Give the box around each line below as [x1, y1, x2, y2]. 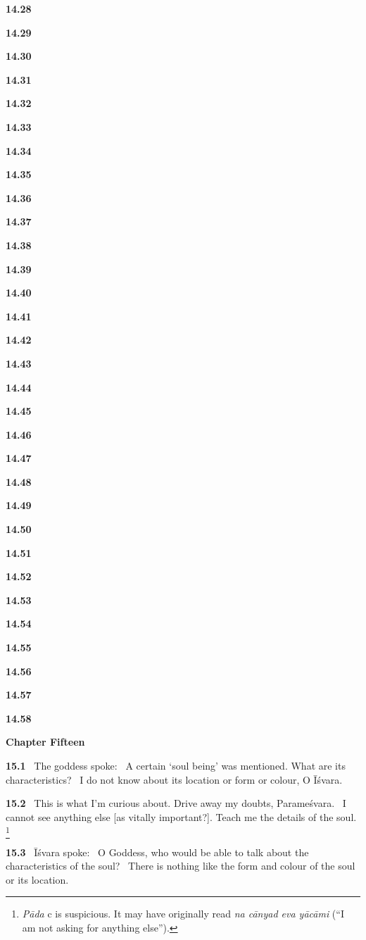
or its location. [6, 872, 69, 886]
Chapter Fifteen [6, 734, 85, 749]
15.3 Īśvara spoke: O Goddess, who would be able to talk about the [6, 844, 309, 859]
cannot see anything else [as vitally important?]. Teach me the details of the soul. [6, 809, 357, 824]
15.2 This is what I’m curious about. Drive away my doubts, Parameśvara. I [6, 796, 346, 810]
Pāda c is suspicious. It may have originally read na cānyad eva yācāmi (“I [22, 906, 344, 921]
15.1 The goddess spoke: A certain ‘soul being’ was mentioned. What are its [6, 758, 346, 772]
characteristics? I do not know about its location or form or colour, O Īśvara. [6, 772, 343, 787]
